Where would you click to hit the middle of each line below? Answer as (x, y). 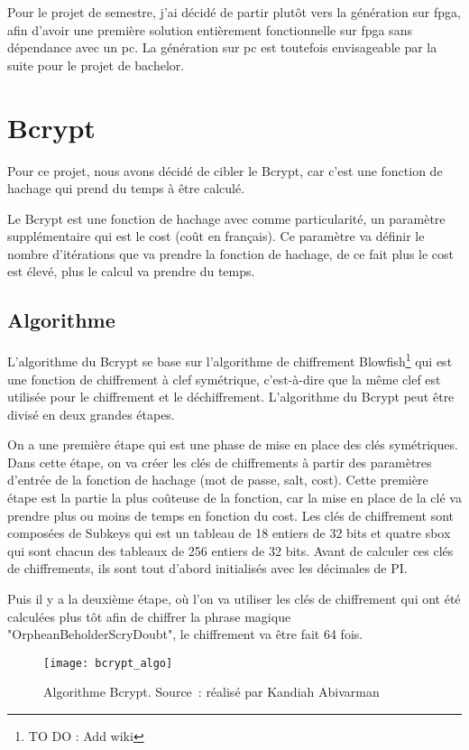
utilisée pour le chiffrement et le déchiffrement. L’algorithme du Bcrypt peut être (231, 397)
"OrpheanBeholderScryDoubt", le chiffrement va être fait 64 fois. (185, 634)
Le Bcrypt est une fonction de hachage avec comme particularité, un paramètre (226, 218)
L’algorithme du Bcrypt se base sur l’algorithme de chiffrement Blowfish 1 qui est (230, 360)
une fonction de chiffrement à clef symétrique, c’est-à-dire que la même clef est (224, 379)
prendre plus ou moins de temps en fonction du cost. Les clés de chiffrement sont (231, 515)
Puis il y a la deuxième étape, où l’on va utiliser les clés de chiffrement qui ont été (234, 599)
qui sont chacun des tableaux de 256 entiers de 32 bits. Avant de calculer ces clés (230, 550)
